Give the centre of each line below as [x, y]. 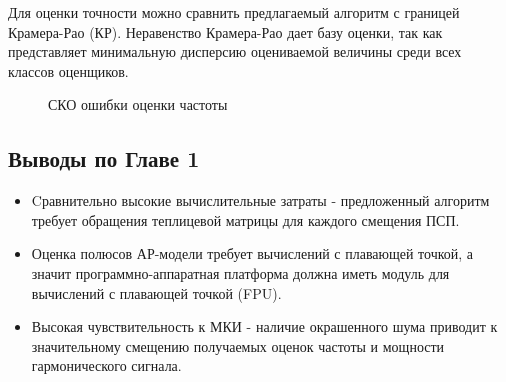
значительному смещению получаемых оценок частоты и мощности [238, 345]
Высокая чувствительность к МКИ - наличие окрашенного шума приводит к [264, 326]
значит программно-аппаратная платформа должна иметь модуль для [240, 272]
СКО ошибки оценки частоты [138, 104]
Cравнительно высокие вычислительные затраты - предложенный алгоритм [260, 200]
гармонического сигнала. [106, 365]
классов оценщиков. [68, 70]
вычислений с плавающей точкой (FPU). [156, 292]
